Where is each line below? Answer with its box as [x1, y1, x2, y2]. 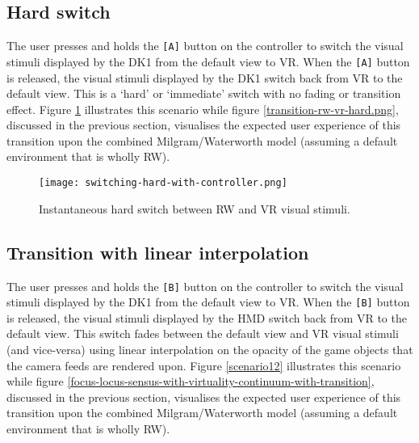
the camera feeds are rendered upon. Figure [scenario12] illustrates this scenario [6, 357, 401, 373]
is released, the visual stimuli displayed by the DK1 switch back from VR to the [6, 69, 403, 86]
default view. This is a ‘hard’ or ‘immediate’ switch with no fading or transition [6, 85, 401, 102]
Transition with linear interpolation [6, 239, 309, 264]
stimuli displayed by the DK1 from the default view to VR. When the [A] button [6, 53, 410, 70]
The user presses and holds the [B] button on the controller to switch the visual [6, 277, 404, 294]
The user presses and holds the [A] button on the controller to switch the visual [6, 37, 404, 54]
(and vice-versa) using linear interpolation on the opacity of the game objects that [6, 341, 413, 358]
